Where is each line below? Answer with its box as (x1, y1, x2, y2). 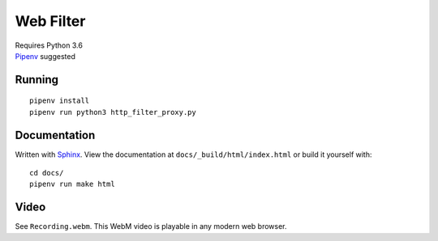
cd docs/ (29, 168, 64, 178)
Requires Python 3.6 (15, 40, 83, 50)
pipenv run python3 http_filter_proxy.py (29, 108, 196, 116)
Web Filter (15, 12, 86, 30)
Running (15, 73, 59, 87)
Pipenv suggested (15, 51, 76, 61)
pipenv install (29, 96, 90, 105)
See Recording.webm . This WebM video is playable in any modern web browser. (15, 222, 287, 231)
